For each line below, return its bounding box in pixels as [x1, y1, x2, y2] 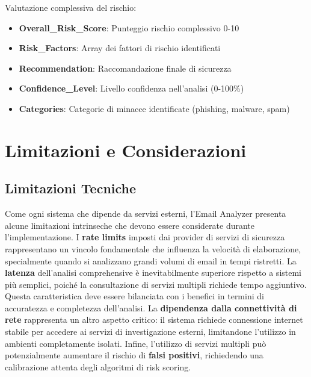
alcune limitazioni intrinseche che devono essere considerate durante [5, 219, 254, 231]
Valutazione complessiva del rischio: [5, 1, 137, 13]
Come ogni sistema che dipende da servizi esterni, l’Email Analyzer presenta [5, 207, 286, 220]
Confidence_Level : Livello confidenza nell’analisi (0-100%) [19, 82, 244, 95]
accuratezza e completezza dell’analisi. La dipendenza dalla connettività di [5, 301, 297, 314]
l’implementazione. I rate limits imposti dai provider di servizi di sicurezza [5, 231, 285, 243]
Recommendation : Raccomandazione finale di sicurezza [19, 61, 232, 74]
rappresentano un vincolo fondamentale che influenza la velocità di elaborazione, [5, 242, 301, 255]
